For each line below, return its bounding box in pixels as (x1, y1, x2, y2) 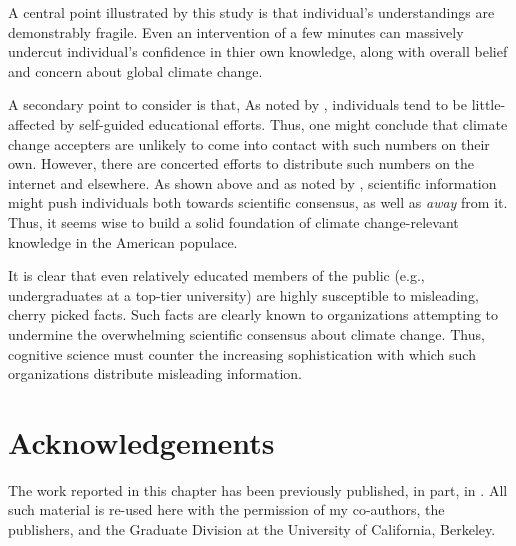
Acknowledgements (8, 421, 275, 462)
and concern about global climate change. (8, 60, 263, 81)
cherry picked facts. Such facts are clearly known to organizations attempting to (8, 304, 499, 325)
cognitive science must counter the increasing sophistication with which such (8, 343, 476, 364)
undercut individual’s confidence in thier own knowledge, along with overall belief (8, 41, 508, 62)
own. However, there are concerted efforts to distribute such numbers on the (8, 153, 475, 174)
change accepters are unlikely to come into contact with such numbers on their (8, 133, 490, 154)
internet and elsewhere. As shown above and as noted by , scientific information (8, 172, 497, 193)
